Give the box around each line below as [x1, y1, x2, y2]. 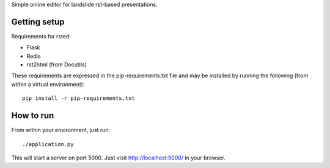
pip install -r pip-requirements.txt [22, 95, 136, 102]
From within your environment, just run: [11, 127, 111, 134]
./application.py [22, 141, 74, 147]
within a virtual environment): [11, 80, 85, 88]
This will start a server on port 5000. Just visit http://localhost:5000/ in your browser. [11, 154, 226, 161]
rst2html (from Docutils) [26, 61, 87, 68]
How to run [11, 110, 54, 121]
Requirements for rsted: [11, 32, 71, 40]
